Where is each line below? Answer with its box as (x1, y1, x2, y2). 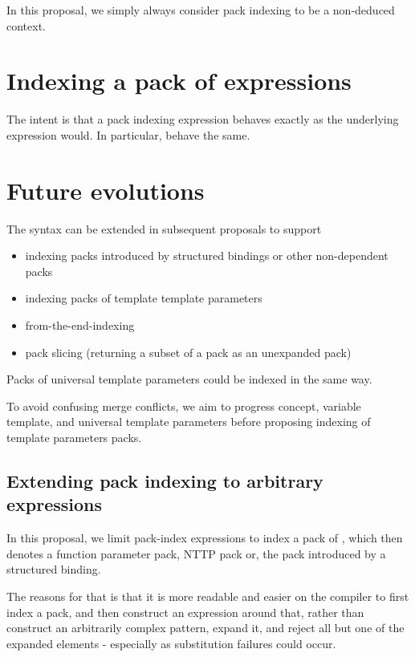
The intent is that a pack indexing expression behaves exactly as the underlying (6, 111, 399, 128)
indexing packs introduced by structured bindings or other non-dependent (25, 247, 389, 264)
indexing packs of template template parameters (25, 290, 262, 306)
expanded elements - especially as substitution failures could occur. (6, 635, 336, 651)
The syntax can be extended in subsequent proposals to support (6, 220, 322, 237)
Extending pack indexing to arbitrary (6, 468, 323, 493)
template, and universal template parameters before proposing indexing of (6, 413, 371, 430)
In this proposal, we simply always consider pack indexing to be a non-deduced (6, 2, 395, 18)
